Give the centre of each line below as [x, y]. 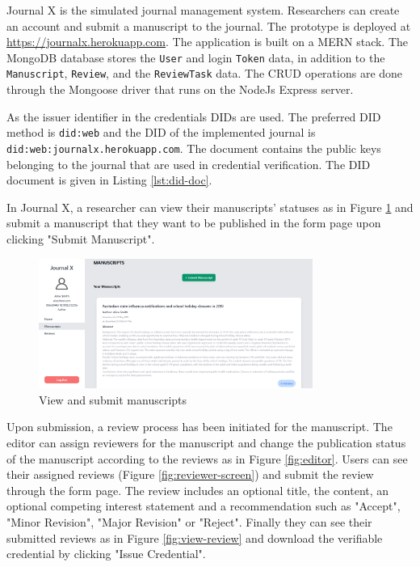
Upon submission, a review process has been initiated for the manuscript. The [199, 427]
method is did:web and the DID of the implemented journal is [161, 132]
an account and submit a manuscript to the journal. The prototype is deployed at [209, 25]
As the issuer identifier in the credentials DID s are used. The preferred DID [194, 116]
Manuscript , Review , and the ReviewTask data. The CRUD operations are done [205, 73]
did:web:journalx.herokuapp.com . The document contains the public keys [194, 148]
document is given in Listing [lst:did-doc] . [109, 180]
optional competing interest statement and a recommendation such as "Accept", [204, 506]
